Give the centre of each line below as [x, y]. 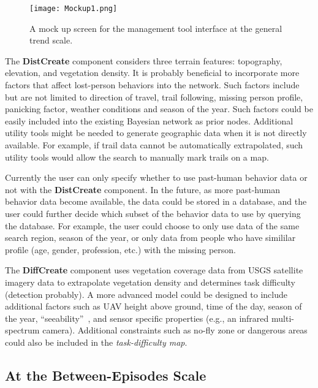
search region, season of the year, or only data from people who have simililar [150, 238]
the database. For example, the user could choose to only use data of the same [152, 225]
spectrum [22, 330]
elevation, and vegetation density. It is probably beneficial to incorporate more [152, 73]
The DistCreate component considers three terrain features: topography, [144, 60]
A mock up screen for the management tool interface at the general [156, 28]
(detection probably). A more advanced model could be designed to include [146, 294]
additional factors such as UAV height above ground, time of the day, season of [153, 306]
